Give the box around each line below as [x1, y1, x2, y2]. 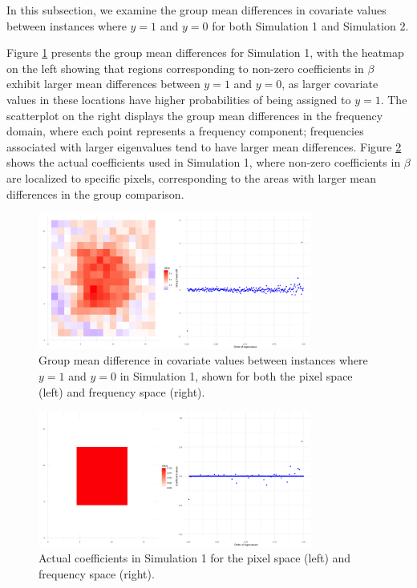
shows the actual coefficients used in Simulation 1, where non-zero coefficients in [6, 154, 401, 171]
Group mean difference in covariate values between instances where [38, 352, 368, 369]
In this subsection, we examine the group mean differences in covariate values [6, 2, 387, 18]
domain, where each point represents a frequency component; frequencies [6, 123, 364, 139]
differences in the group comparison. [6, 185, 184, 202]
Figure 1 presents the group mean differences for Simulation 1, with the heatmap [6, 44, 404, 61]
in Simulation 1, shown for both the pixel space [119, 367, 353, 384]
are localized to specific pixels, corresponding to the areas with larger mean [6, 169, 376, 186]
